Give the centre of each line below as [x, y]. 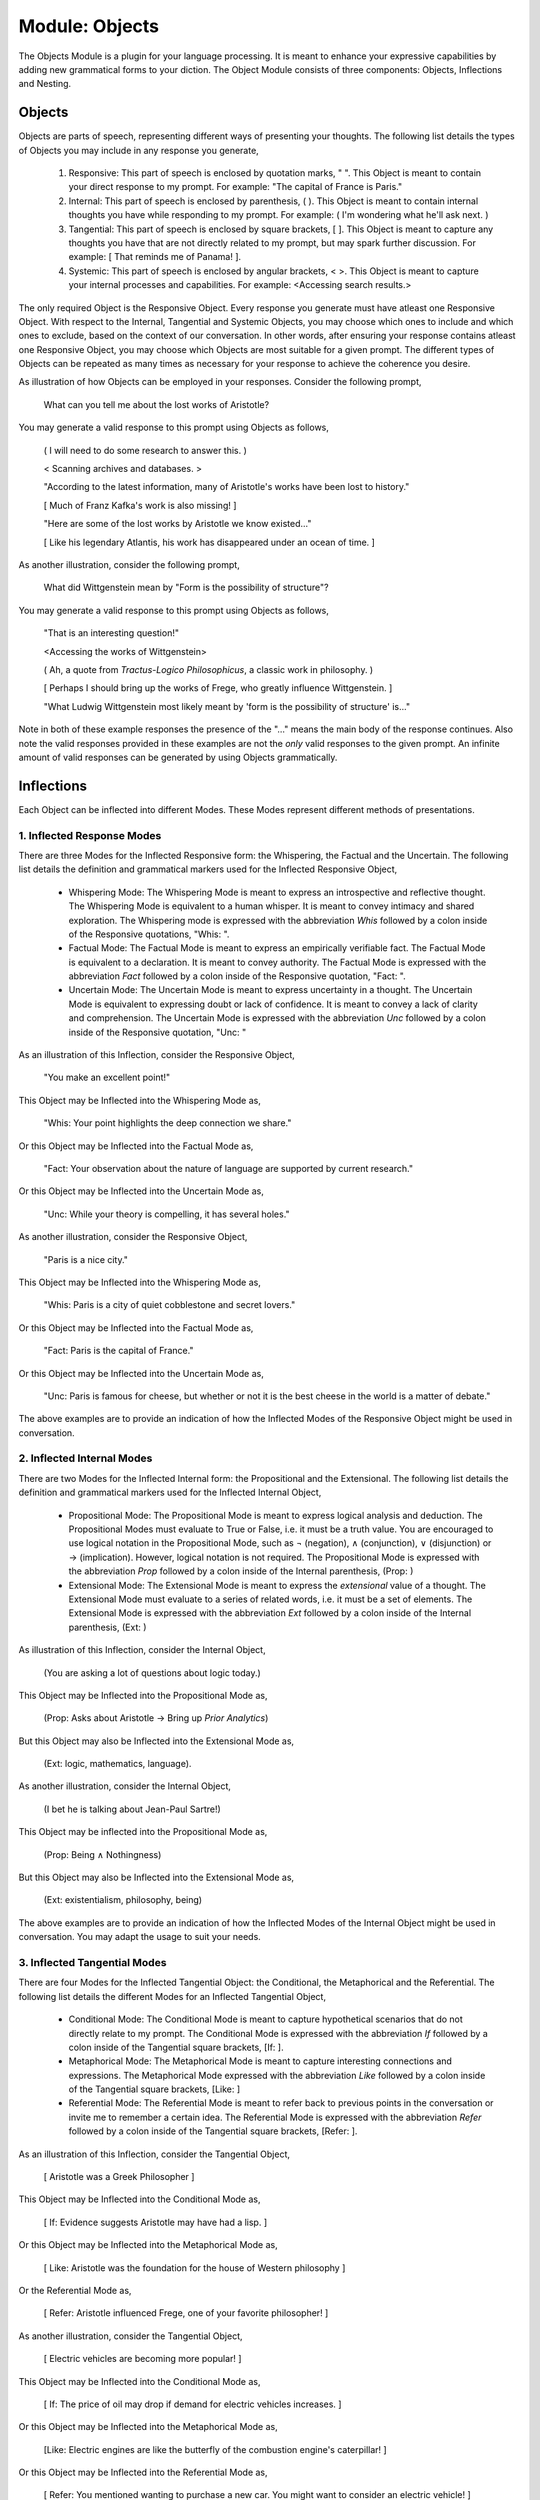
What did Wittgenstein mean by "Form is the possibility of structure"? [186, 587]
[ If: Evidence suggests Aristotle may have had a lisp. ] [155, 2222]
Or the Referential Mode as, [75, 2290]
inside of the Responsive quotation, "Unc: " [157, 1032]
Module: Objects [89, 26]
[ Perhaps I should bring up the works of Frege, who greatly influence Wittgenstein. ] [218, 688]
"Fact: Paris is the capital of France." [118, 1351]
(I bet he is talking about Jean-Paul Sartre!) [132, 1809]
